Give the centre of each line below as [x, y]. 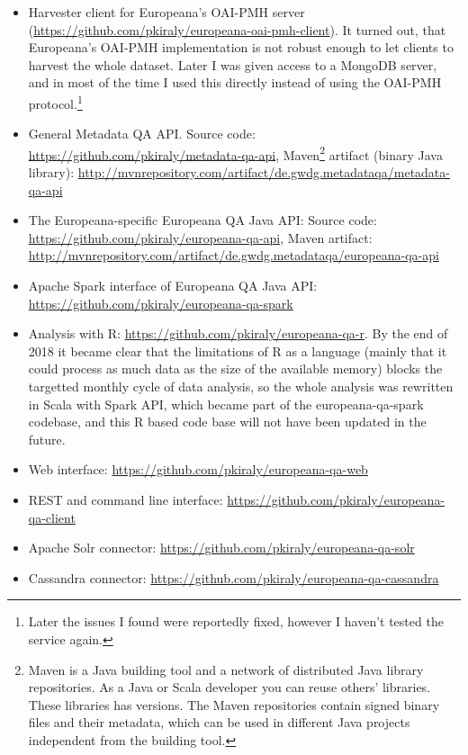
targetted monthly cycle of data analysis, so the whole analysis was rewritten [241, 386]
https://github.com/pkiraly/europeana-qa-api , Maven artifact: [200, 237]
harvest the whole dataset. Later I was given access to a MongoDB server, [233, 64]
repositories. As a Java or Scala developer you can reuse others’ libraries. [229, 687]
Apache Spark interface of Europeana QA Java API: [173, 286]
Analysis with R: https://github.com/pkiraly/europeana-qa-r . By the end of [238, 333]
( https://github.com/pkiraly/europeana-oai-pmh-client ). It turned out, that [237, 29]
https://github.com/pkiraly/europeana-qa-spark [161, 303]
